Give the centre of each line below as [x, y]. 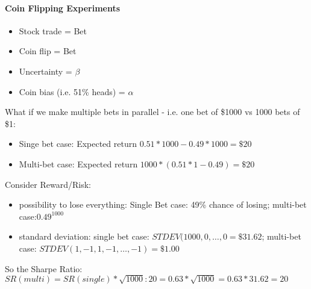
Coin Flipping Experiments [63, 8]
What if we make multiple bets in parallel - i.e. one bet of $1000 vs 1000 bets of [152, 112]
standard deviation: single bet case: [84, 236]
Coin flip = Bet [48, 51]
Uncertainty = [46, 71]
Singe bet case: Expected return [78, 144]
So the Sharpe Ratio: [44, 268]
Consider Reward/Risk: [48, 184]
